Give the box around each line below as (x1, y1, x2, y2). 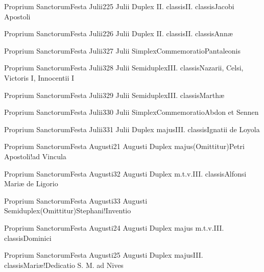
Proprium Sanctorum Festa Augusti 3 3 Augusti (4, 195, 148, 206)
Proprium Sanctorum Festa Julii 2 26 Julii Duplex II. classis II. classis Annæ (4, 28, 233, 39)
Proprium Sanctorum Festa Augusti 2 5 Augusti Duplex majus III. (4, 250, 203, 260)
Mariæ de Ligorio (4, 178, 58, 189)
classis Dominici (4, 232, 52, 243)
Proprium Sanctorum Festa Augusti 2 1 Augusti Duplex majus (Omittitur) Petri (4, 141, 245, 152)
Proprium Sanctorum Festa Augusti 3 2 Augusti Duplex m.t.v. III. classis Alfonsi (4, 168, 247, 179)
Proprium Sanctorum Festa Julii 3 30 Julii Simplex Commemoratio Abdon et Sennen (4, 107, 259, 117)
